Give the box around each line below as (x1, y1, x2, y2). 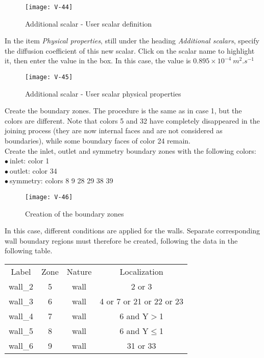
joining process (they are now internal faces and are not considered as (5, 125, 223, 136)
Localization (119, 266, 163, 278)
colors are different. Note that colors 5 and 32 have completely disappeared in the (5, 115, 260, 126)
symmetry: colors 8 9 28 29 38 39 (10, 175, 113, 186)
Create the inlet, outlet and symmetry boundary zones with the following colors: (5, 145, 256, 156)
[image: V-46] (25, 194, 73, 201)
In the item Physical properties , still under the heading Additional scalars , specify (5, 35, 259, 46)
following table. (5, 245, 53, 256)
